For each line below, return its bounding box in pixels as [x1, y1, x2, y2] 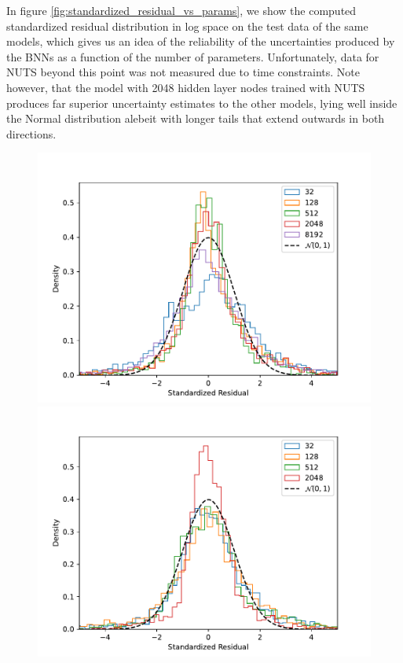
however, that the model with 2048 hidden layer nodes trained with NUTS [6, 79, 365, 95]
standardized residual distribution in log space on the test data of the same [6, 17, 368, 34]
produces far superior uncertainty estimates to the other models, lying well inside [6, 94, 398, 111]
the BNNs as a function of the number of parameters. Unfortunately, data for [6, 48, 379, 64]
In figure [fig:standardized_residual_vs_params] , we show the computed [6, 2, 357, 18]
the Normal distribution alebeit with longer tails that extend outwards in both [6, 110, 385, 127]
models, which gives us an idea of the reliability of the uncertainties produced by [6, 33, 395, 50]
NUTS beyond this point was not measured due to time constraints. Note [6, 64, 361, 80]
